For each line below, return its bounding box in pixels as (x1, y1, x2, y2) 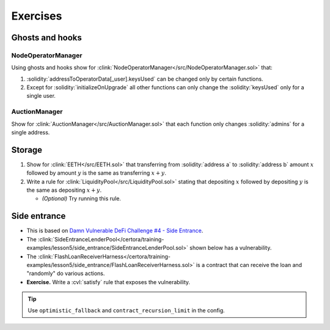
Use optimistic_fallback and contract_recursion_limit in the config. (28, 306, 226, 314)
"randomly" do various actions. (26, 269, 105, 277)
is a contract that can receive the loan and (196, 261, 302, 268)
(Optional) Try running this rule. (42, 195, 122, 202)
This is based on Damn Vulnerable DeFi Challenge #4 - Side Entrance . (26, 227, 204, 235)
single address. (11, 129, 50, 136)
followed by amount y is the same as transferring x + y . (26, 169, 166, 177)
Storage (11, 144, 43, 155)
